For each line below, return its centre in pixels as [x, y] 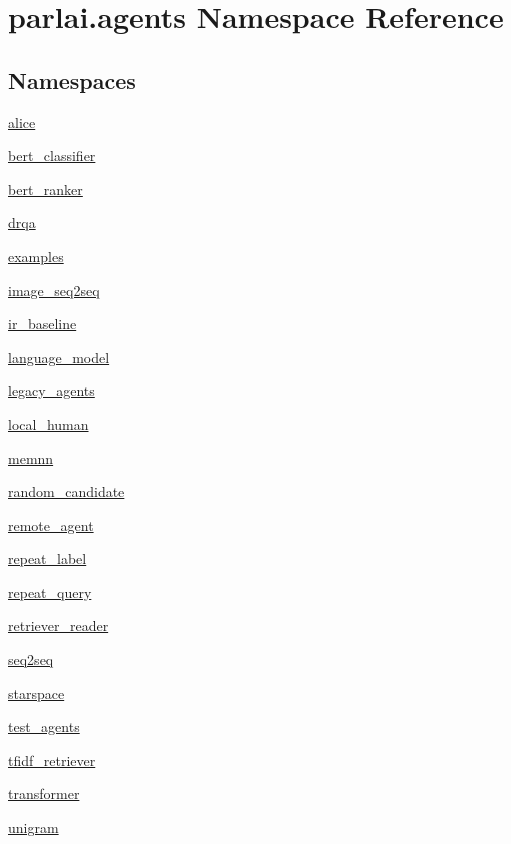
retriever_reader [58, 625]
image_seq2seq [54, 289]
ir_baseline [42, 323]
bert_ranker [45, 188]
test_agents [44, 726]
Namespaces [72, 79]
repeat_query [50, 591]
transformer [44, 793]
